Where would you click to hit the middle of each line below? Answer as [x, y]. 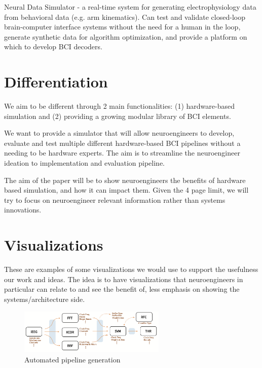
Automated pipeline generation [72, 359]
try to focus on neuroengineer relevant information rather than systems [115, 200]
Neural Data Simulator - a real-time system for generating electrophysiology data [130, 7]
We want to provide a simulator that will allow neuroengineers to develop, [119, 133]
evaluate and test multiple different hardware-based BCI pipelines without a [122, 143]
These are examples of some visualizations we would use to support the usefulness [131, 269]
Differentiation [56, 82]
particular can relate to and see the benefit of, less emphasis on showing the [122, 289]
